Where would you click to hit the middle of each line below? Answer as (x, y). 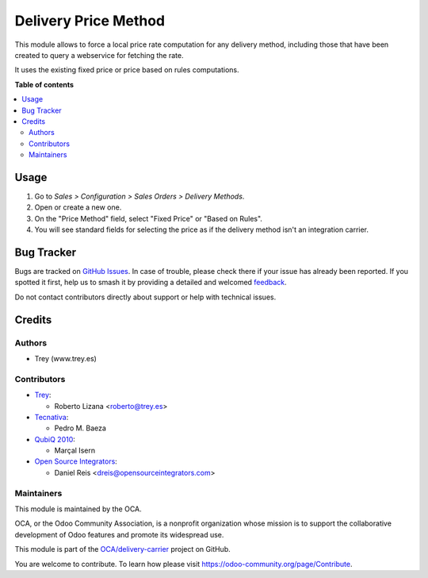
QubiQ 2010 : (55, 439)
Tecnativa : (52, 417)
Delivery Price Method (90, 21)
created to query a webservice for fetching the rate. (99, 55)
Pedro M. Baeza (80, 428)
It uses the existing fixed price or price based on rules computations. (127, 70)
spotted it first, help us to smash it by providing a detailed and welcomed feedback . (151, 283)
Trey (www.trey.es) (65, 358)
